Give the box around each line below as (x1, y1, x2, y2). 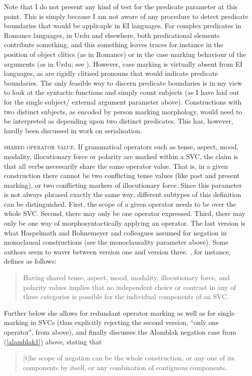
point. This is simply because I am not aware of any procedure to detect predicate (4, 11, 249, 21)
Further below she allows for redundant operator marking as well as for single (4, 307, 235, 318)
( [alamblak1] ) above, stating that (4, 336, 102, 346)
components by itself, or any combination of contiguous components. (23, 362, 227, 372)
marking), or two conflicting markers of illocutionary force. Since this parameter (4, 179, 242, 190)
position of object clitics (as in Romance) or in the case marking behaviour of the (4, 49, 246, 59)
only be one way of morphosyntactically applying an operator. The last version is (4, 218, 246, 228)
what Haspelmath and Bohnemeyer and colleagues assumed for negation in (4, 227, 227, 237)
